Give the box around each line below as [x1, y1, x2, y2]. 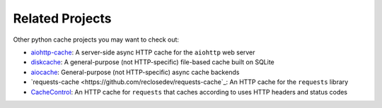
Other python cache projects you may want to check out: [13, 35, 180, 44]
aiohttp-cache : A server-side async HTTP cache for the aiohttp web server [30, 48, 255, 56]
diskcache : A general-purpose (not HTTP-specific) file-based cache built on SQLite [30, 58, 275, 66]
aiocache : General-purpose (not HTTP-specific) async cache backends [30, 68, 240, 76]
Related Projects [13, 11, 112, 26]
